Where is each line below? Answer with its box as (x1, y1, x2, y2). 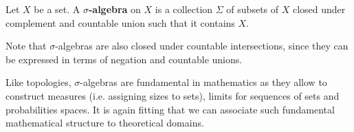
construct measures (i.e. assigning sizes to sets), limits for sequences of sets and (5, 88, 340, 102)
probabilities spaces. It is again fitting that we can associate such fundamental (5, 102, 335, 116)
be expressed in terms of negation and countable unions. (5, 52, 243, 66)
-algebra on (88, 2, 141, 16)
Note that (5, 38, 47, 53)
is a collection (155, 2, 213, 16)
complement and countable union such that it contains (5, 15, 235, 30)
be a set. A (34, 2, 80, 16)
